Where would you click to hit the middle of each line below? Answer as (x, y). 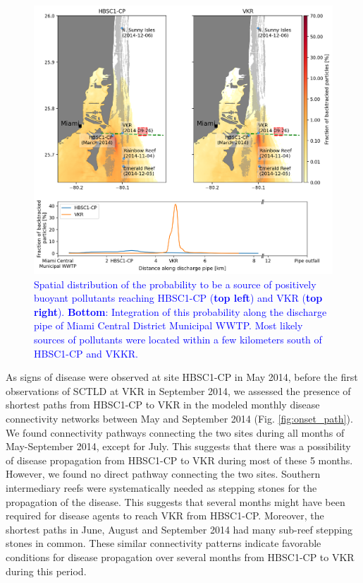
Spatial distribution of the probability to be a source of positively (175, 284)
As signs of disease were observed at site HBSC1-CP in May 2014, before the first (182, 377)
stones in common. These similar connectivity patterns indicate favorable (164, 543)
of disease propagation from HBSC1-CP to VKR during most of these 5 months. (179, 460)
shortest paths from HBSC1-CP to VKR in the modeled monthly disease (163, 405)
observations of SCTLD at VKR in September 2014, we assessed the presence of (178, 390)
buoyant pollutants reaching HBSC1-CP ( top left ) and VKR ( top (178, 298)
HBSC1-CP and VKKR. (86, 353)
